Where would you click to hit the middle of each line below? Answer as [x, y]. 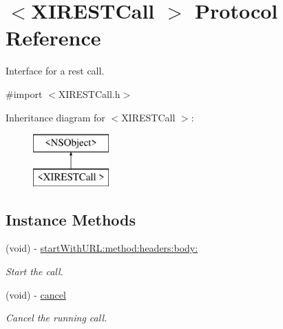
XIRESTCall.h [89, 93]
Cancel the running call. [56, 318]
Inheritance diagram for [55, 117]
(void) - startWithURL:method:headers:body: [102, 248]
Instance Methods [71, 219]
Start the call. [34, 271]
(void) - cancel [36, 294]
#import [24, 93]
